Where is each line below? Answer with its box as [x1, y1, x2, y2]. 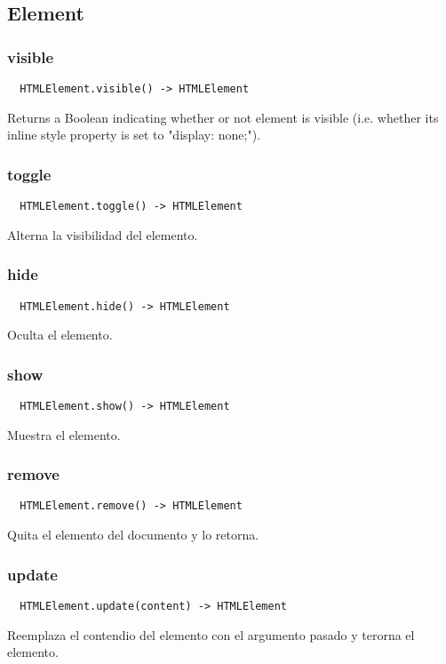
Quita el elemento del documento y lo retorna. [7, 525, 259, 544]
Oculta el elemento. [7, 325, 113, 344]
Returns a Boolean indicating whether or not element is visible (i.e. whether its [7, 108, 439, 126]
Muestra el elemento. [7, 425, 121, 444]
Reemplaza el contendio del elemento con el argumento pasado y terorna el [7, 625, 415, 644]
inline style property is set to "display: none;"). [7, 125, 261, 144]
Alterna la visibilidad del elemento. [7, 225, 198, 244]
